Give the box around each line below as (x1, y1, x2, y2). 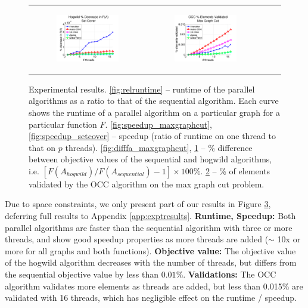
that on (29, 141, 56, 153)
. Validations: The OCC (183, 268, 276, 281)
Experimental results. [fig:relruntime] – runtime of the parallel (29, 82, 255, 95)
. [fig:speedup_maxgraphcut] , (105, 118, 212, 130)
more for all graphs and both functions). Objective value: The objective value (5, 244, 296, 257)
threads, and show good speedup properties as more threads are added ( (5, 233, 269, 245)
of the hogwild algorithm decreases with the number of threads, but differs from (5, 256, 297, 269)
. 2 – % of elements (200, 164, 270, 177)
